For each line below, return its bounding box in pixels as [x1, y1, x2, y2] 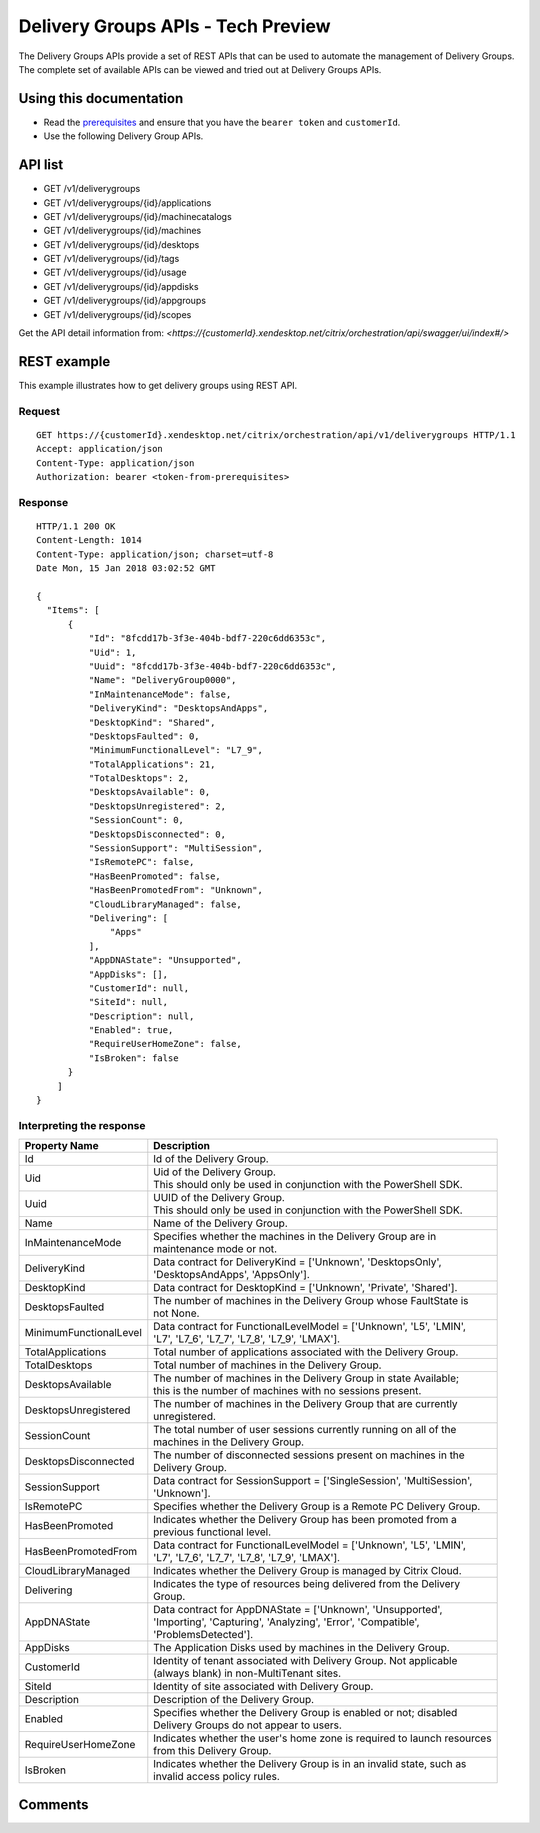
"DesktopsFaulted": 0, [88, 730, 200, 742]
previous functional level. [153, 1525, 272, 1539]
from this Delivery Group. [153, 1744, 272, 1758]
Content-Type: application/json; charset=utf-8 [36, 548, 274, 560]
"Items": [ [46, 605, 100, 616]
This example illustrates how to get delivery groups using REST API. [18, 379, 298, 391]
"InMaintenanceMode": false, [88, 688, 232, 700]
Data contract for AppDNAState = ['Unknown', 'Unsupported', [153, 1603, 443, 1617]
